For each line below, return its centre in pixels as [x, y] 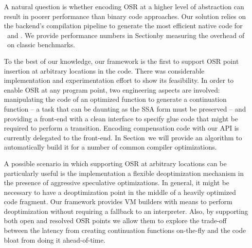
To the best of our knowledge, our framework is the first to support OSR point [121, 61]
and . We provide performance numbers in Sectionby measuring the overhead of [126, 35]
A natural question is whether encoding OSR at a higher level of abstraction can [124, 6]
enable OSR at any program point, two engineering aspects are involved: [112, 89]
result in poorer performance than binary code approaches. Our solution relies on [125, 16]
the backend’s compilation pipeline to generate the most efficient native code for [123, 26]
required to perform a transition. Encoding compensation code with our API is [122, 128]
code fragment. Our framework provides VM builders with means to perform [118, 201]
